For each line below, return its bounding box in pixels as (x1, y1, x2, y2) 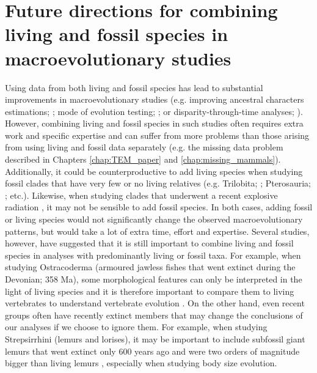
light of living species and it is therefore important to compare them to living (5, 284, 294, 297)
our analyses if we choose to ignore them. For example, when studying (5, 320, 268, 333)
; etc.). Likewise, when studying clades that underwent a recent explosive (5, 188, 278, 201)
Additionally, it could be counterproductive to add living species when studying (5, 164, 303, 177)
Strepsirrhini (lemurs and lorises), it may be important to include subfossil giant (5, 332, 305, 345)
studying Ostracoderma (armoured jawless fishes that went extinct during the (5, 260, 296, 273)
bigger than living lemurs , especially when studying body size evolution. (5, 356, 277, 369)
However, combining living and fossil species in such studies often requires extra (5, 117, 304, 130)
